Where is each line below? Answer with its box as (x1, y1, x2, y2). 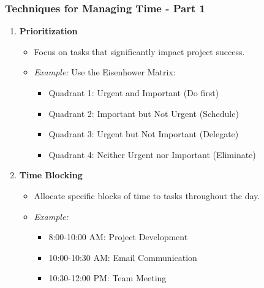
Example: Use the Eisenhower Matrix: (34, 66, 176, 78)
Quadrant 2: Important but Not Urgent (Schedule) (48, 107, 239, 119)
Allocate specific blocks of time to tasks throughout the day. (34, 189, 260, 202)
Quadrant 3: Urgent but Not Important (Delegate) (48, 127, 239, 140)
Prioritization (19, 25, 78, 37)
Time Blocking (19, 169, 83, 181)
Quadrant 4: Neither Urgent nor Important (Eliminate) (48, 148, 256, 161)
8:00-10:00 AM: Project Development (48, 230, 188, 243)
